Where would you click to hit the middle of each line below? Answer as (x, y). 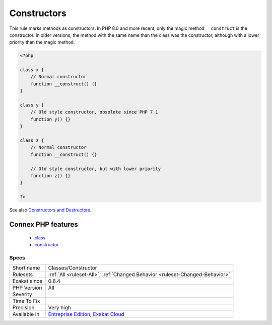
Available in (26, 314)
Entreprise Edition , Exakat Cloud (86, 314)
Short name (26, 268)
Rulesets (22, 275)
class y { (32, 105)
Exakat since (27, 281)
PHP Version (27, 288)
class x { (32, 70)
